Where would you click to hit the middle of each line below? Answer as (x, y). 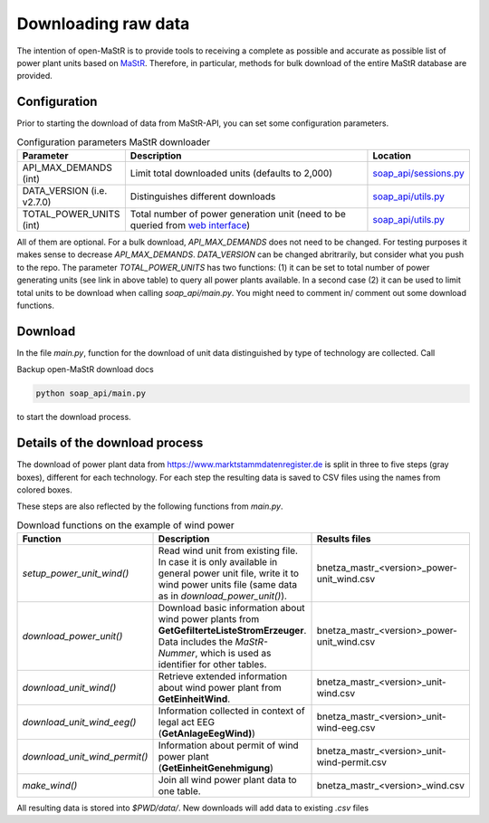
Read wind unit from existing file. (228, 550)
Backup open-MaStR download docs (85, 369)
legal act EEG (187, 723)
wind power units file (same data (228, 585)
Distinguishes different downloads (203, 196)
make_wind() (50, 786)
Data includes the (196, 642)
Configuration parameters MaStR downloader (114, 142)
